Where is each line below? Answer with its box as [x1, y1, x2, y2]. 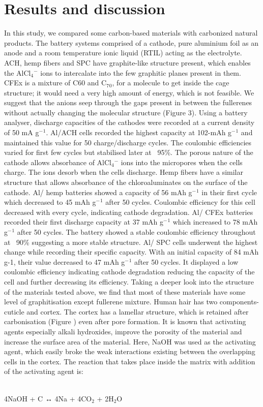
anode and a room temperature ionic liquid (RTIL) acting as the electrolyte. [4, 47, 242, 58]
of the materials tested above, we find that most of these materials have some [4, 286, 246, 297]
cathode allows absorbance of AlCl [4, 156, 111, 167]
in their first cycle [201, 186, 257, 197]
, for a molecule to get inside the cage [112, 77, 229, 88]
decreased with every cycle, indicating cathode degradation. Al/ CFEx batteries [4, 206, 253, 217]
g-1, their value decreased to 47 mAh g [4, 256, 125, 267]
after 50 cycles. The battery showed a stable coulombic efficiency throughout [17, 227, 256, 237]
